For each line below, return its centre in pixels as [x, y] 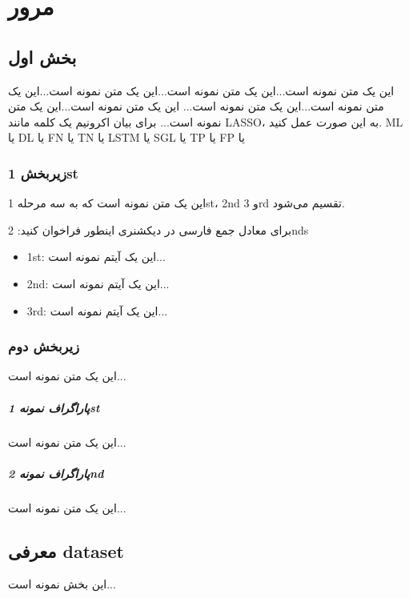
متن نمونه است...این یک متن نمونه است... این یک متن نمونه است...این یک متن [196, 106]
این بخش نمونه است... [62, 584]
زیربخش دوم [44, 346]
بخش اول [42, 56]
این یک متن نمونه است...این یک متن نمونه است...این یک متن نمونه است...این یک [201, 90]
